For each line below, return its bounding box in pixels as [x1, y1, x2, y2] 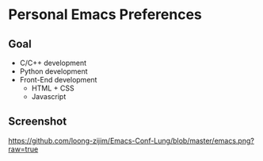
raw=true [8, 144, 39, 154]
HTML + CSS [31, 83, 74, 93]
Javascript [31, 92, 67, 101]
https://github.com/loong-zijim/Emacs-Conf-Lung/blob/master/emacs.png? [8, 136, 255, 145]
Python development [19, 67, 89, 76]
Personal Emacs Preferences [8, 6, 202, 24]
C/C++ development [19, 58, 87, 67]
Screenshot [8, 115, 67, 128]
